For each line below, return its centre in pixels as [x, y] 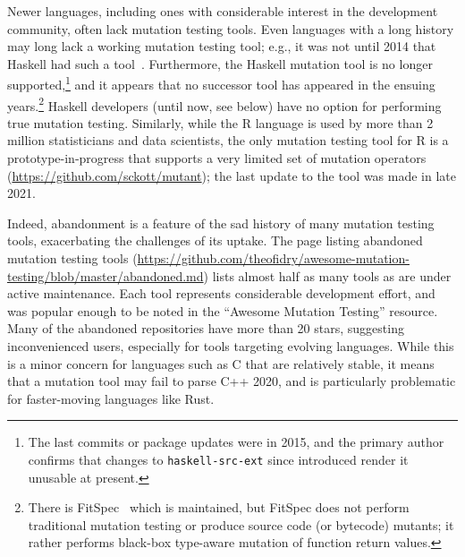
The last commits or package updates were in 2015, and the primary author [236, 442]
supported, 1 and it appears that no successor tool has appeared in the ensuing [221, 83]
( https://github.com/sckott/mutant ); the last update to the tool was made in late [232, 175]
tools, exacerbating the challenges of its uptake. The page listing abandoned [215, 240]
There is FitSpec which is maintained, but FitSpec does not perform [219, 507]
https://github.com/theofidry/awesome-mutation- [273, 258]
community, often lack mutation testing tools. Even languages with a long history [231, 28]
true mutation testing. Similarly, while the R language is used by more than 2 [220, 122]
